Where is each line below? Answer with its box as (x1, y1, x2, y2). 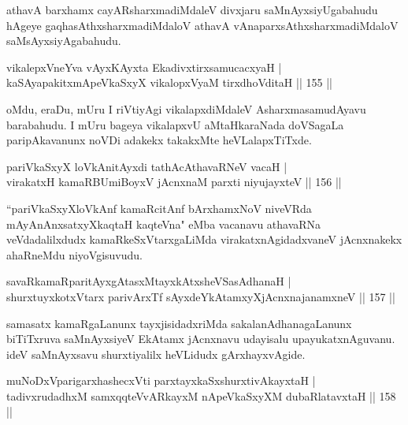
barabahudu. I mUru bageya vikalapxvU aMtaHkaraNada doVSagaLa (6, 116, 344, 132)
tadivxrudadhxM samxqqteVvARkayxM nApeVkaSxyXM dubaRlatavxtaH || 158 (6, 387, 396, 404)
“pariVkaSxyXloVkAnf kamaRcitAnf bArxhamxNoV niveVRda (6, 199, 312, 216)
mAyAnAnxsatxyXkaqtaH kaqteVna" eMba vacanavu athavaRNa (6, 215, 321, 232)
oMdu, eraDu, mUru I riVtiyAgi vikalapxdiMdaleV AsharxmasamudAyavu (6, 100, 366, 117)
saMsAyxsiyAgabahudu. (6, 32, 121, 49)
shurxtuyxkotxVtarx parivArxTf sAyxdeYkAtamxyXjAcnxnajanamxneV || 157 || (6, 288, 395, 304)
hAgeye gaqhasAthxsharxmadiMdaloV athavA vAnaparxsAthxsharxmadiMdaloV (6, 17, 399, 33)
